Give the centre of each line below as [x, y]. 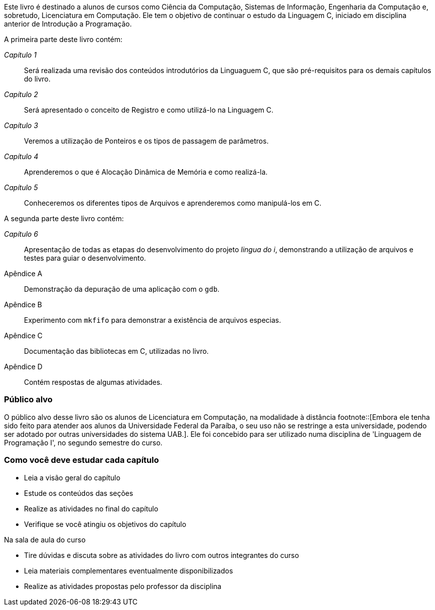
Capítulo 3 [21, 125]
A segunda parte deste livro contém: [64, 218]
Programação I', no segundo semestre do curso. [83, 442]
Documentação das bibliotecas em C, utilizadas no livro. [116, 351]
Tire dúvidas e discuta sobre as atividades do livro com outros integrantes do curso [161, 555]
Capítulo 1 [20, 55]
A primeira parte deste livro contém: [63, 39]
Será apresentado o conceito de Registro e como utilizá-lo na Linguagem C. [149, 110]
